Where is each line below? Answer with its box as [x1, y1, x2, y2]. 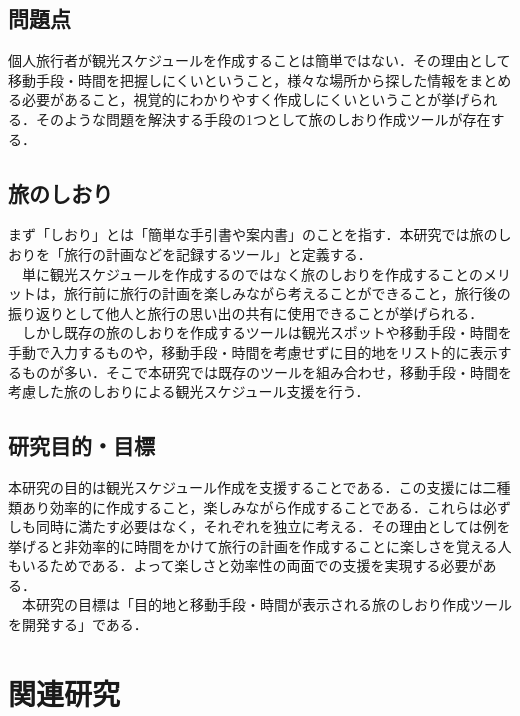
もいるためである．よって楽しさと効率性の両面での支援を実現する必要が [8, 555, 483, 576]
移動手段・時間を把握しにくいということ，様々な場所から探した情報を [8, 69, 470, 90]
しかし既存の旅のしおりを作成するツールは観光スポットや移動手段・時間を [21, 322, 512, 343]
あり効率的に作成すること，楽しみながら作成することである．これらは [21, 496, 483, 517]
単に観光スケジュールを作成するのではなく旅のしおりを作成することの [21, 263, 483, 284]
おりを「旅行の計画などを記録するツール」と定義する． [8, 243, 372, 264]
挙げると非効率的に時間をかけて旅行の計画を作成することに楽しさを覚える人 [8, 535, 512, 556]
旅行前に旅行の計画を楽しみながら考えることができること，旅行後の [63, 283, 511, 304]
